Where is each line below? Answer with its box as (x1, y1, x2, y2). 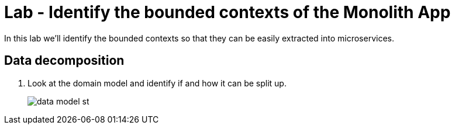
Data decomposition (4, 53, 125, 68)
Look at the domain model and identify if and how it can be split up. (27, 78, 287, 88)
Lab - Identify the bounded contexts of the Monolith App (4, 2, 451, 22)
